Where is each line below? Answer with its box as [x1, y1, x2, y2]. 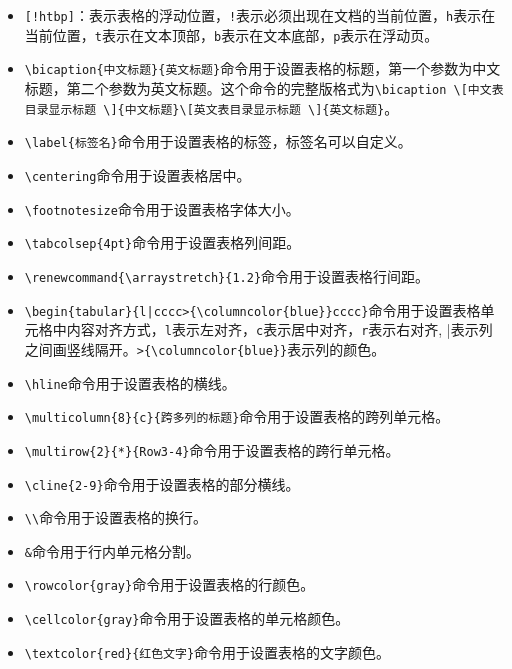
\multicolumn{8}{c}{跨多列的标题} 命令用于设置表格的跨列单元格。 [24, 406, 450, 427]
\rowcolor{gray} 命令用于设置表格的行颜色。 [24, 574, 315, 595]
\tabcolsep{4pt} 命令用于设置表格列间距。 [24, 232, 301, 253]
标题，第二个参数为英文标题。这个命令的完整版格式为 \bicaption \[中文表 [24, 77, 504, 98]
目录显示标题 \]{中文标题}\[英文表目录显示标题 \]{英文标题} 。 [24, 97, 399, 118]
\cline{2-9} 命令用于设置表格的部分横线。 [24, 473, 300, 494]
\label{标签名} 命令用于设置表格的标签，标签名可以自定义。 [24, 131, 412, 152]
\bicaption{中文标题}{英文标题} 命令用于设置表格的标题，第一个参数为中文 [24, 58, 501, 79]
